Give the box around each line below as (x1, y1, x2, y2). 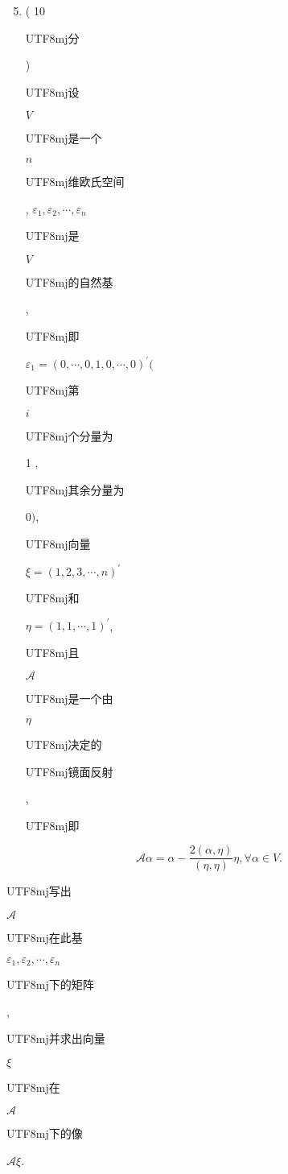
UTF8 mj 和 (25, 589, 80, 606)
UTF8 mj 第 (25, 382, 80, 399)
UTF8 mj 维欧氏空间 (25, 172, 125, 189)
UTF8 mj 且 (25, 643, 80, 660)
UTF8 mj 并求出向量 (6, 1030, 105, 1047)
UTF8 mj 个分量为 (25, 427, 113, 444)
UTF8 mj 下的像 (6, 1125, 83, 1142)
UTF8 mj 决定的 (25, 735, 102, 752)
